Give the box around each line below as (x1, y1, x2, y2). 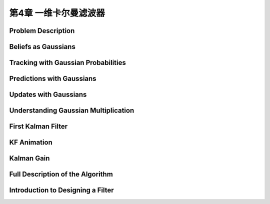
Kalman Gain (9, 154, 50, 162)
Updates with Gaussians (9, 90, 87, 99)
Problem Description (9, 26, 75, 35)
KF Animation (9, 138, 52, 147)
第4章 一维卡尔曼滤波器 (9, 7, 105, 18)
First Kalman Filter (9, 122, 67, 131)
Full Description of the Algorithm (9, 170, 113, 178)
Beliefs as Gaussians (9, 42, 76, 51)
